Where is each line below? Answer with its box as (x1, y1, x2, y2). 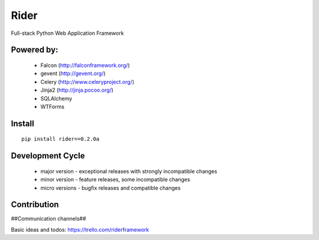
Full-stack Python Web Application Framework (11, 30, 124, 37)
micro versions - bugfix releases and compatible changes (40, 184, 181, 192)
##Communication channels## (11, 215, 86, 222)
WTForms (40, 103, 65, 110)
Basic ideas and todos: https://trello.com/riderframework (11, 226, 149, 233)
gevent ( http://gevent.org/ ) (40, 70, 106, 77)
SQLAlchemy (40, 95, 73, 102)
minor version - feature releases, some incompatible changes (40, 176, 190, 183)
